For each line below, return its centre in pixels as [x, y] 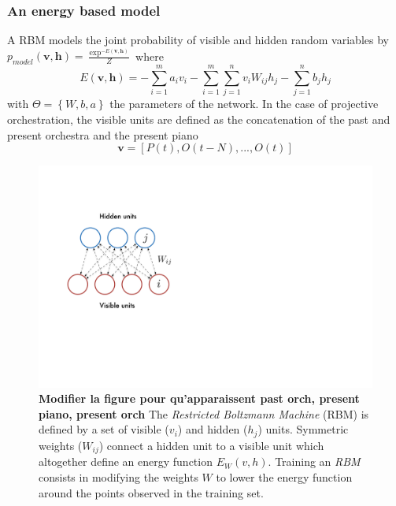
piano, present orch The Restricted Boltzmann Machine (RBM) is [204, 413]
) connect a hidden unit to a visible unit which [211, 445]
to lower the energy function [284, 476]
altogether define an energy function [126, 461]
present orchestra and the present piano [103, 134]
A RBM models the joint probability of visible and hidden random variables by [198, 40]
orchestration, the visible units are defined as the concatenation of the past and [199, 119]
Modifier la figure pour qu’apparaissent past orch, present [199, 398]
